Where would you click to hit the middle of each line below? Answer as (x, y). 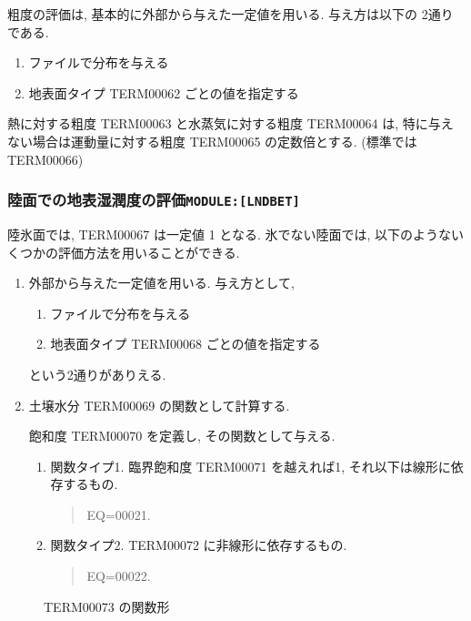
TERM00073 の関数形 (107, 606)
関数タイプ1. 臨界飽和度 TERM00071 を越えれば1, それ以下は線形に (251, 466)
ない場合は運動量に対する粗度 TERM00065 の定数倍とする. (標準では (212, 141)
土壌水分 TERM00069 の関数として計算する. (159, 405)
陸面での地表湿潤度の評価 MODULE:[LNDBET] (154, 200)
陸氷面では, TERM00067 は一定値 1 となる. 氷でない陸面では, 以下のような (230, 234)
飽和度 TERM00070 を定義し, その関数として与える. (182, 436)
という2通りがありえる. (97, 374)
